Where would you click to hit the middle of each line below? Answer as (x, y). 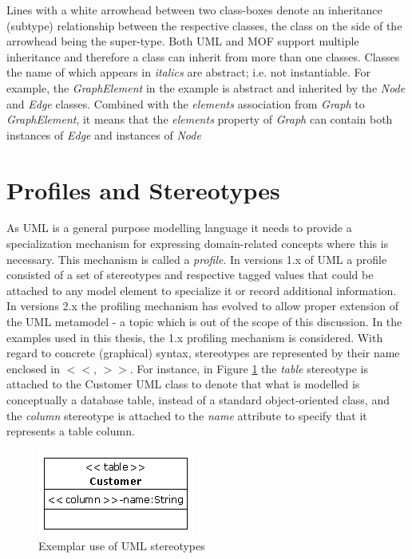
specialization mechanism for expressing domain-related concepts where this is (198, 244)
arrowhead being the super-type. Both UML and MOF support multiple (183, 41)
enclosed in (33, 368)
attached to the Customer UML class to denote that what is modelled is (183, 384)
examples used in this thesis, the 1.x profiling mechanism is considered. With (195, 337)
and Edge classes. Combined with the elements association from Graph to (186, 103)
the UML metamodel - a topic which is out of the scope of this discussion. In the (204, 322)
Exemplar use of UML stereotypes (122, 546)
